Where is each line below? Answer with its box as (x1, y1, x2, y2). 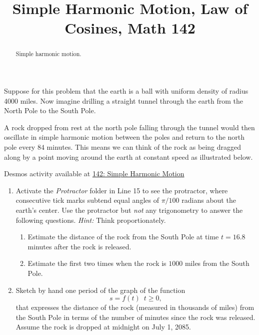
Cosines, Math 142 (64, 18, 195, 38)
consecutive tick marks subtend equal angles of (15, 195, 159, 205)
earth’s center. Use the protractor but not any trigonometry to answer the (15, 204, 243, 215)
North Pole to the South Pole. (4, 105, 96, 116)
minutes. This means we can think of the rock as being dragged (46, 141, 241, 152)
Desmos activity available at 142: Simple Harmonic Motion (4, 168, 184, 179)
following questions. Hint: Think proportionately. (15, 214, 166, 225)
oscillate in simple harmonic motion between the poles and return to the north (4, 132, 245, 142)
